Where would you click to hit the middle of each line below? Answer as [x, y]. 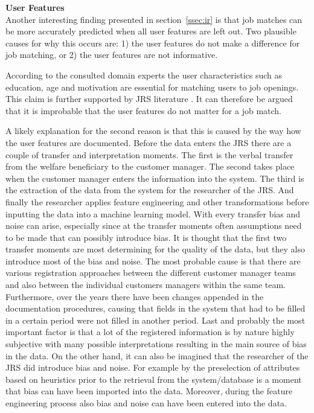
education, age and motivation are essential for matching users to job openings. [152, 87]
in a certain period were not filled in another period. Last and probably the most [155, 320]
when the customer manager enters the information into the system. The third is [155, 178]
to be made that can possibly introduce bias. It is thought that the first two [146, 237]
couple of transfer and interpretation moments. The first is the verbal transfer [149, 154]
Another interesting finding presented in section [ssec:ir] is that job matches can [154, 19]
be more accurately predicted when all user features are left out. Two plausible [151, 31]
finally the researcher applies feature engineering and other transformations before [157, 201]
